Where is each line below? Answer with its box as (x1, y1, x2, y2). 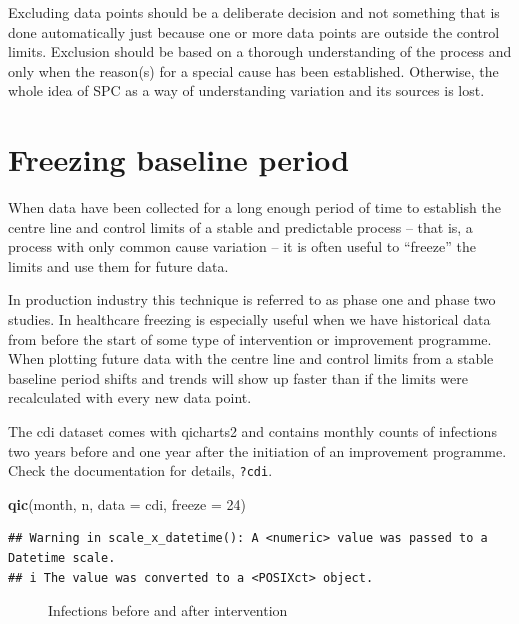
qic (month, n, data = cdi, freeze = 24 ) (8, 493, 246, 514)
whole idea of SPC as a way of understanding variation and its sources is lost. (8, 80, 485, 101)
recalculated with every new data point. (8, 387, 252, 408)
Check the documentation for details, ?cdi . (8, 460, 273, 481)
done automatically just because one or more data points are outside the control (8, 21, 500, 42)
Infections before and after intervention (48, 600, 288, 621)
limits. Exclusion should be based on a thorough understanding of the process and (8, 41, 512, 62)
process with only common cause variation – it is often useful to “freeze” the (8, 236, 476, 257)
